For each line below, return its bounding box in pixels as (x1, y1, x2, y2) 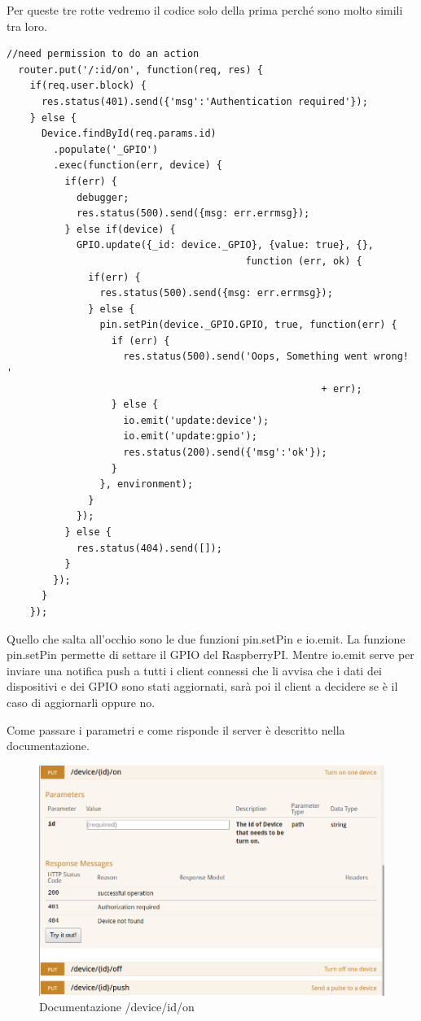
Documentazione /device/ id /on (39, 998, 195, 1015)
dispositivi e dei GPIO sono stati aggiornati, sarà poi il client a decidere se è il (7, 678, 398, 695)
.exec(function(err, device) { (53, 159, 222, 172)
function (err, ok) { (245, 255, 362, 267)
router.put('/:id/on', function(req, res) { (18, 63, 263, 76)
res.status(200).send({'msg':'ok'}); (123, 447, 327, 459)
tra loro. (7, 17, 47, 34)
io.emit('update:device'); (123, 414, 270, 426)
